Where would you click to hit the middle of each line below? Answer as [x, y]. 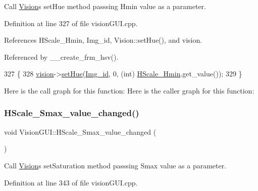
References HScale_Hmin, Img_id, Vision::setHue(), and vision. [103, 40]
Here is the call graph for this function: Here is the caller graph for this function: [129, 90]
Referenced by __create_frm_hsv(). [61, 57]
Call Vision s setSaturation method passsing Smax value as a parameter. [115, 165]
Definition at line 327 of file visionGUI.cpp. [71, 23]
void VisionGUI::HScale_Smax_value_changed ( [80, 131]
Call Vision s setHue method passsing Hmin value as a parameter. [105, 6]
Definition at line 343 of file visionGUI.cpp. [71, 182]
